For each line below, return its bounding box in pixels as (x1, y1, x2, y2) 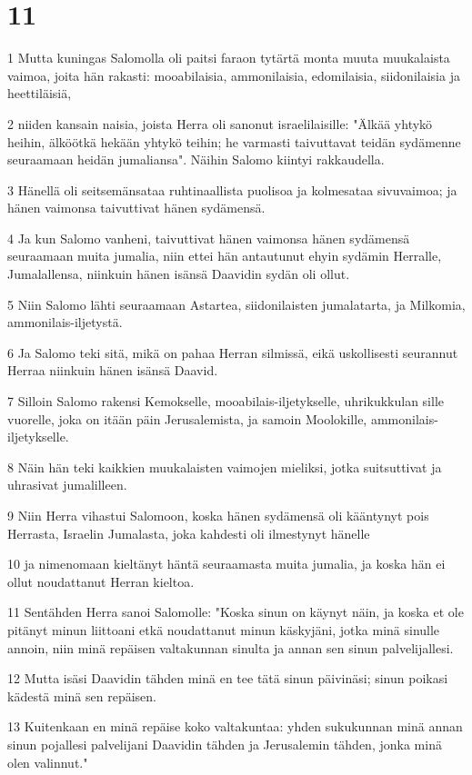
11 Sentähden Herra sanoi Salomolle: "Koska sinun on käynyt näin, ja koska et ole (7, 602, 464, 621)
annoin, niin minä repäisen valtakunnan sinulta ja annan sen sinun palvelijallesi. (7, 638, 454, 657)
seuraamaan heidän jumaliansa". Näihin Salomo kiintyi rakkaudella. (7, 150, 385, 169)
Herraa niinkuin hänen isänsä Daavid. (7, 361, 218, 380)
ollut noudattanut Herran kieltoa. (7, 571, 195, 591)
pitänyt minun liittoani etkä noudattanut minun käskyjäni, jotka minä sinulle (7, 620, 440, 639)
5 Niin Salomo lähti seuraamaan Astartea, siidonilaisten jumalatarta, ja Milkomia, (7, 294, 466, 313)
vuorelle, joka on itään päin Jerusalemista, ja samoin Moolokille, (7, 409, 367, 428)
